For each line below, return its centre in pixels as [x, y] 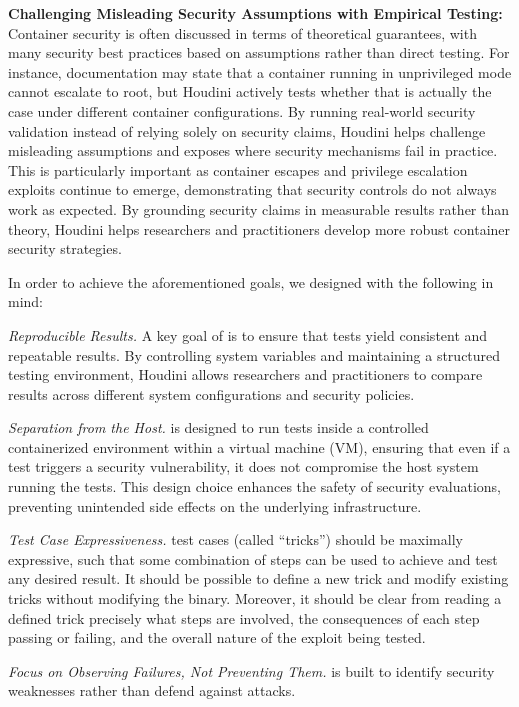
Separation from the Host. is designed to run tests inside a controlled [218, 427]
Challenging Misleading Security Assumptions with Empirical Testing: [255, 13]
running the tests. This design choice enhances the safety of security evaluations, [254, 486]
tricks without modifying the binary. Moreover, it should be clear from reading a [255, 598]
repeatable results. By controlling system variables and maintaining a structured [254, 354]
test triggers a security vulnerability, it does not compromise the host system [243, 466]
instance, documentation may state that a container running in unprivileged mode [260, 71]
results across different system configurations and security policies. [211, 393]
